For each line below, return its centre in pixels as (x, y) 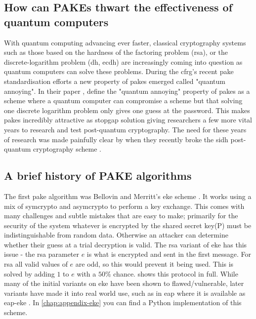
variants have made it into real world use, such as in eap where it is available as (125, 293)
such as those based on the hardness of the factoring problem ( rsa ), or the (116, 52)
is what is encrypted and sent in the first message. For (169, 254)
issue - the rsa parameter (42, 254)
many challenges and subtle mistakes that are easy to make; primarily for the (121, 216)
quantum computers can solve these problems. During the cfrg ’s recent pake (119, 71)
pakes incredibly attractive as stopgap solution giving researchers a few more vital (128, 120)
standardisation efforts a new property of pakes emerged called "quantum (115, 81)
